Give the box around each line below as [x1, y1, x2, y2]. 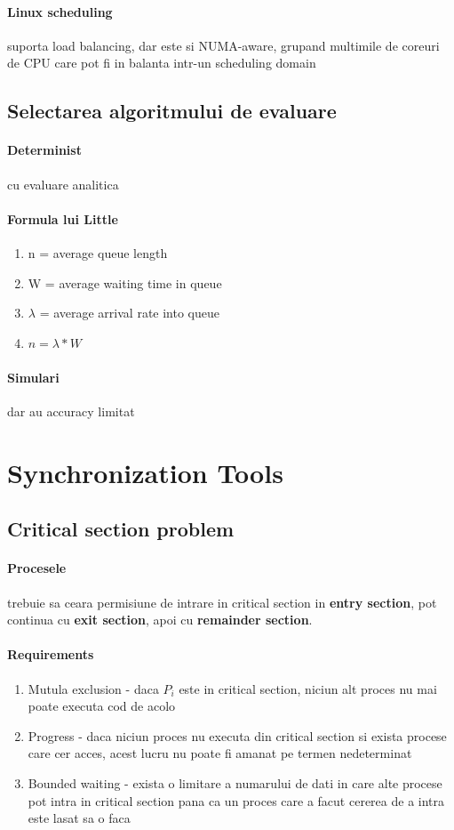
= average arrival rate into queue [39, 303, 219, 322]
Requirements [7, 645, 94, 664]
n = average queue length [28, 243, 168, 262]
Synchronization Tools [7, 454, 283, 490]
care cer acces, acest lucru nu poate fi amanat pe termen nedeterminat [28, 744, 412, 762]
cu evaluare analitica [7, 174, 119, 193]
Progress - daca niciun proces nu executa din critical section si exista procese [28, 726, 447, 745]
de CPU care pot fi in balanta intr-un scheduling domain [7, 53, 316, 72]
